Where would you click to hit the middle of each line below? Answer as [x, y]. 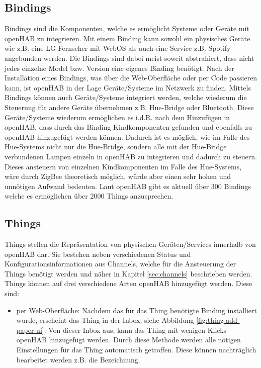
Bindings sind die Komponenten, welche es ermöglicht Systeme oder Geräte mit [127, 28]
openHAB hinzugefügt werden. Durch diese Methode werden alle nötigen [128, 340]
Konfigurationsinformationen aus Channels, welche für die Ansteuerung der [120, 264]
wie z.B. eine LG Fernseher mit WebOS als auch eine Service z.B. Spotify [118, 48]
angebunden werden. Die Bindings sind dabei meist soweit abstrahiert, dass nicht [129, 58]
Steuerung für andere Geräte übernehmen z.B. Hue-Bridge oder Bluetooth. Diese [129, 107]
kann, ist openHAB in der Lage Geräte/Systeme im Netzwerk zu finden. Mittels [128, 87]
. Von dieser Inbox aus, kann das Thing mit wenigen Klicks [135, 330]
